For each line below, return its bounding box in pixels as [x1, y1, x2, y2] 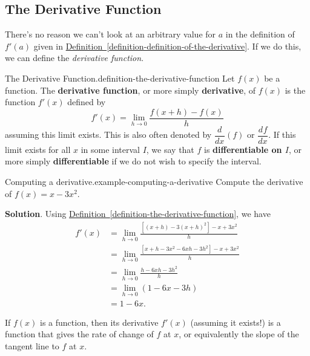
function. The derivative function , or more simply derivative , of [5, 83, 256, 96]
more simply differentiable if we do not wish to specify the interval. [5, 155, 262, 167]
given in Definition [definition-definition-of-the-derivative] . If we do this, [33, 39, 302, 52]
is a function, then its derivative [40, 316, 159, 328]
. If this [268, 128, 296, 141]
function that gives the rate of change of [5, 328, 154, 340]
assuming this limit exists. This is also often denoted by [5, 128, 212, 141]
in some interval [81, 143, 140, 155]
